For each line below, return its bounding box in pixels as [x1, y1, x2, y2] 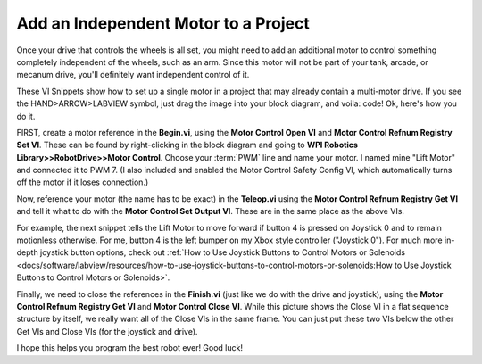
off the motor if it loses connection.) [16, 177, 149, 187]
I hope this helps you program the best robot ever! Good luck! [16, 343, 243, 353]
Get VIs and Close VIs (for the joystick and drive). [16, 326, 198, 336]
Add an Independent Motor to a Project [16, 13, 310, 33]
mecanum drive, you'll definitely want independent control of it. [16, 70, 250, 80]
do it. [16, 111, 36, 121]
